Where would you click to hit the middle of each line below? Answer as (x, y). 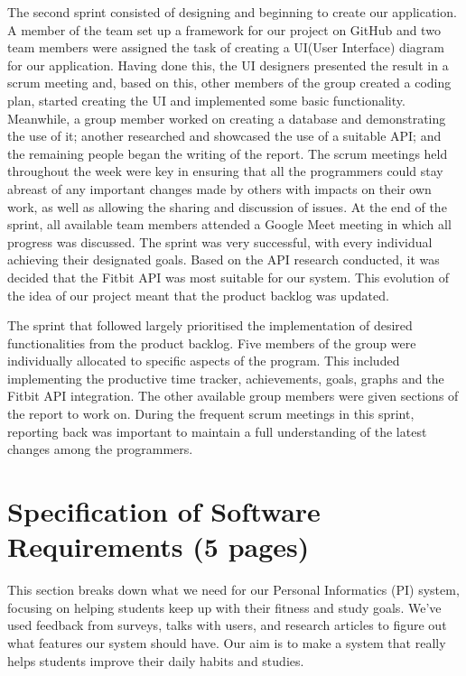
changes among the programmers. (100, 449)
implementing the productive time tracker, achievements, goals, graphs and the (226, 378)
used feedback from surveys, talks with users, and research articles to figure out (227, 625)
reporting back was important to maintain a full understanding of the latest (217, 431)
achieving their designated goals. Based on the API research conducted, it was (224, 259)
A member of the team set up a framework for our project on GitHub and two (224, 29)
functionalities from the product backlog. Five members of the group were (212, 343)
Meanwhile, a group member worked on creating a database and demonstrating (227, 118)
